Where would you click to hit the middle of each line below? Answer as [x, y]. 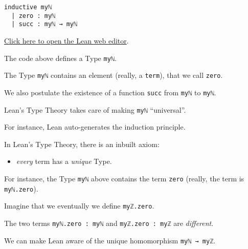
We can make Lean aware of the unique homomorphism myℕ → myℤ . [110, 240]
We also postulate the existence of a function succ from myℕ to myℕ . [110, 92]
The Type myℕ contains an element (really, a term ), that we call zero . [114, 75]
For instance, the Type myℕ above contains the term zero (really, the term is [124, 178]
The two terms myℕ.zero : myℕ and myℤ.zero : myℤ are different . [109, 223]
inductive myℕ [28, 7]
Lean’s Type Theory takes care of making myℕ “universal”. [95, 109]
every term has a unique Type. [64, 161]
